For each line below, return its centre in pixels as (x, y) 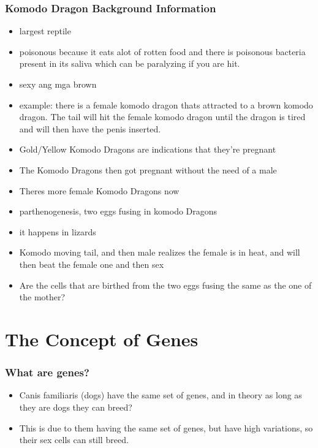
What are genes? (47, 372)
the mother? (42, 297)
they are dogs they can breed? (76, 407)
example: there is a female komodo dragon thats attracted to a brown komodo (166, 104)
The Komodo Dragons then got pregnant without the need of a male (148, 169)
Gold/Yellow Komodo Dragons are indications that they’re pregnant (148, 149)
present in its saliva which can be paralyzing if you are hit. (130, 63)
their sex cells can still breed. (74, 440)
